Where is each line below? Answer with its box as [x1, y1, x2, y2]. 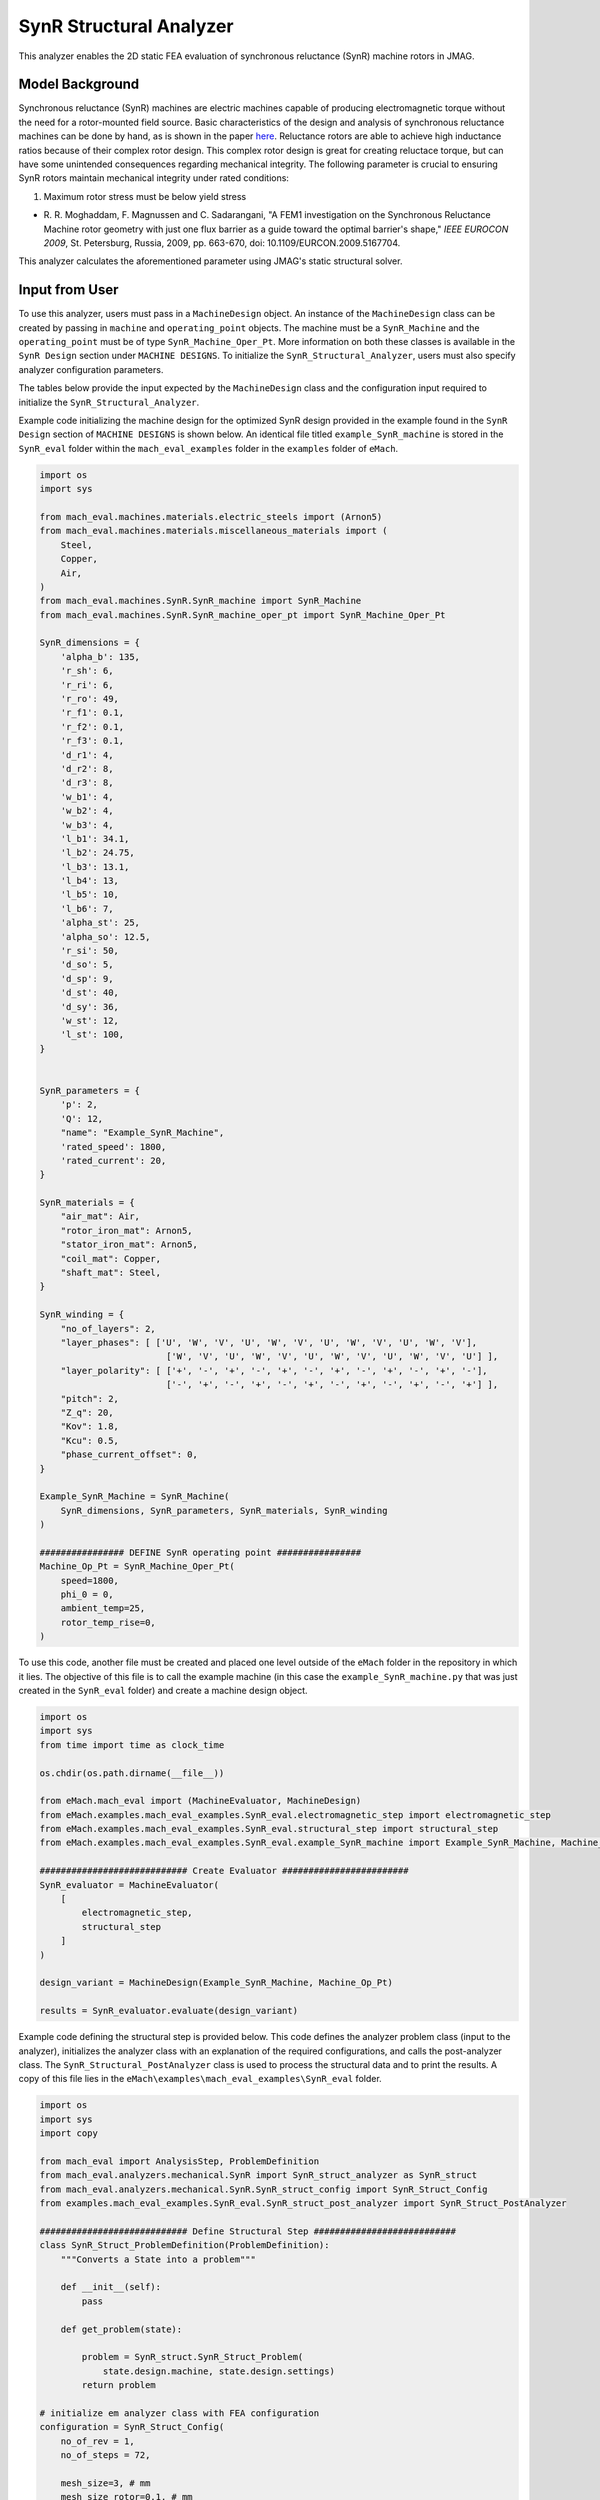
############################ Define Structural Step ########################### [39, 2225, 457, 2237]
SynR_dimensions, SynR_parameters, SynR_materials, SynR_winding [60, 1505, 388, 1516]
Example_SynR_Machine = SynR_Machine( [39, 1491, 230, 1502]
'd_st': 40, [60, 987, 120, 999]
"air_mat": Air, [60, 1211, 140, 1222]
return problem [81, 2380, 157, 2391]
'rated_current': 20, [60, 1155, 167, 1166]
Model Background [18, 76, 140, 93]
